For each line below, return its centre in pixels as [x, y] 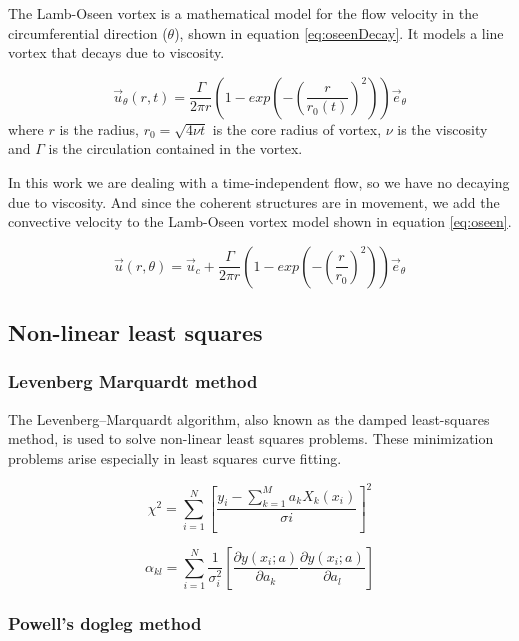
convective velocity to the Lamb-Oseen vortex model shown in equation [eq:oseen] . [260, 221]
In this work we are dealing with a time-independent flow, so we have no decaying [259, 181]
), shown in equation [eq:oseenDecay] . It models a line [339, 32]
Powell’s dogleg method [105, 623]
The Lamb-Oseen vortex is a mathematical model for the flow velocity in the [243, 13]
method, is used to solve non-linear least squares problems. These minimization [251, 438]
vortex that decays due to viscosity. [116, 52]
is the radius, [99, 128]
